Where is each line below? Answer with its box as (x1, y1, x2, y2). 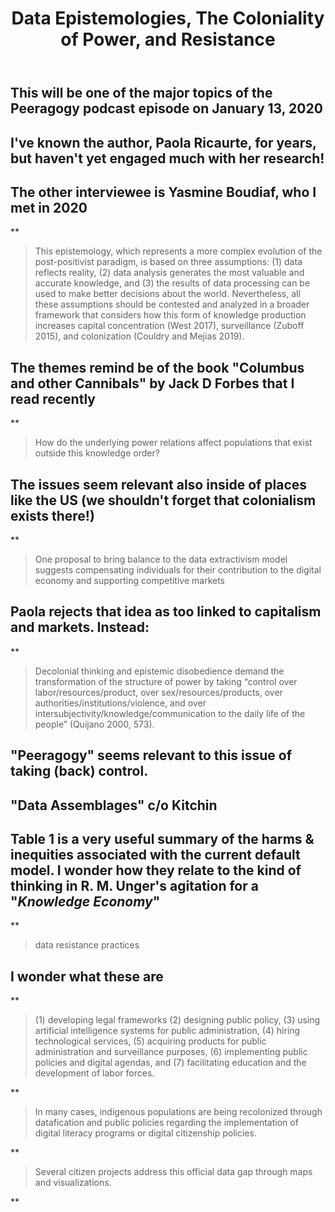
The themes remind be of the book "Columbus (10, 359, 305, 376)
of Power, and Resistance (60, 28, 276, 51)
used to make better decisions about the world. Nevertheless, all (34, 288, 301, 300)
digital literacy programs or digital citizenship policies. (34, 1127, 257, 1139)
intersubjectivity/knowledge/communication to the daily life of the (34, 707, 306, 719)
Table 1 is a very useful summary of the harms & (10, 831, 315, 847)
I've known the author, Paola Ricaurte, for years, (10, 134, 317, 151)
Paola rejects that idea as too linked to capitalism (10, 603, 322, 621)
